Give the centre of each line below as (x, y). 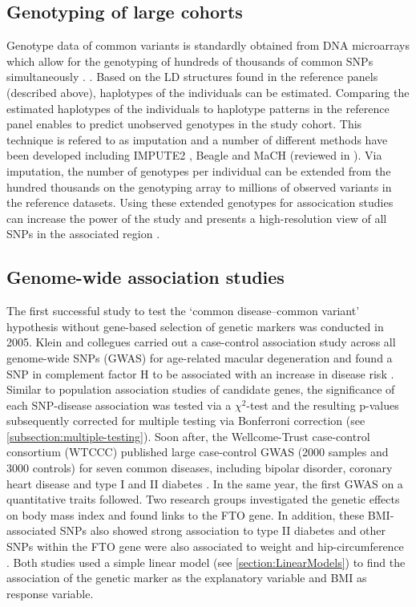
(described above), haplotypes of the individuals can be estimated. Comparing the (208, 92)
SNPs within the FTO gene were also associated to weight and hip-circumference (205, 546)
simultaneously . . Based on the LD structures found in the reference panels (192, 77)
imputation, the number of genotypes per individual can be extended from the (199, 170)
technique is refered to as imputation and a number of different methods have (197, 139)
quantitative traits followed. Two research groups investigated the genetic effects (203, 499)
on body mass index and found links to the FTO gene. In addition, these (186, 514)
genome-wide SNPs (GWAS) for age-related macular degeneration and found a (200, 357)
